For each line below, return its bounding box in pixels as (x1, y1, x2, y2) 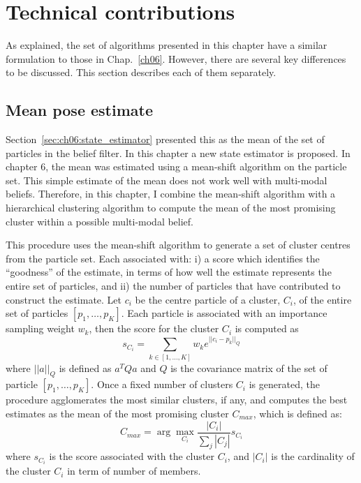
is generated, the (249, 377, 320, 392)
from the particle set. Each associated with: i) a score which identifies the (6, 251, 320, 265)
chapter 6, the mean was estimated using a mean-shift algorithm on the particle (6, 159, 347, 174)
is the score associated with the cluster (49, 449, 214, 463)
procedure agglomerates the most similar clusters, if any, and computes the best (6, 392, 348, 407)
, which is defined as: (253, 406, 342, 420)
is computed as (235, 321, 299, 336)
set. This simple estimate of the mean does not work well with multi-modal (6, 172, 327, 187)
